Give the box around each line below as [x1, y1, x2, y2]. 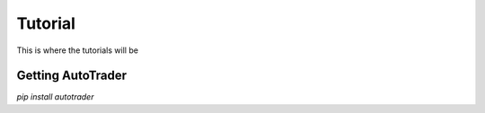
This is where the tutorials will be [16, 45, 139, 56]
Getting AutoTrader [16, 68, 128, 83]
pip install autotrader [16, 91, 94, 102]
